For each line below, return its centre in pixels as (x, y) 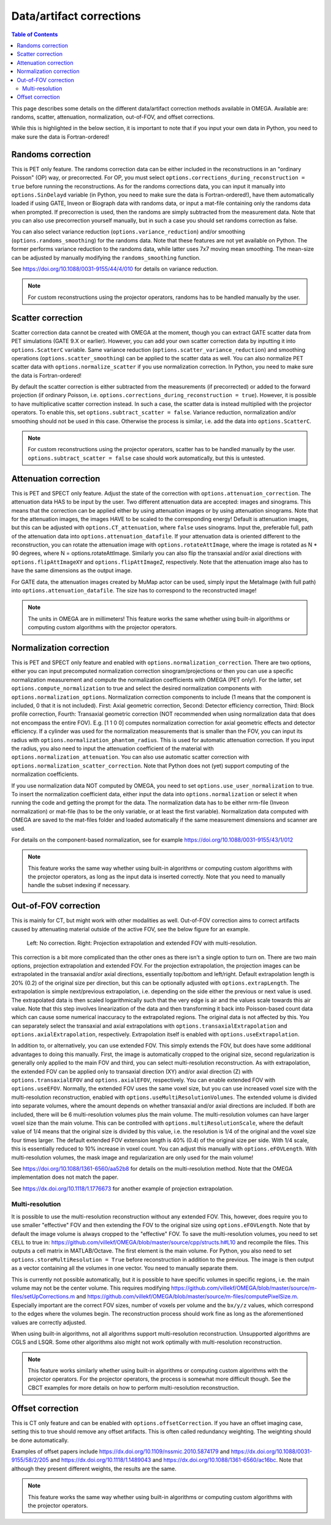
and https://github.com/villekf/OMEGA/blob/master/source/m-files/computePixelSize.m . (187, 1297)
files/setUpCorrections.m (43, 1297)
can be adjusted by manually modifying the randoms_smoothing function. (106, 257)
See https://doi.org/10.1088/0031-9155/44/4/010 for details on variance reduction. (115, 269)
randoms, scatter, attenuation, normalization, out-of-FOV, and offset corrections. (113, 117)
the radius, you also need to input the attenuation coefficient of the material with (112, 748)
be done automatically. (40, 1440)
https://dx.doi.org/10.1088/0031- (272, 1451)
